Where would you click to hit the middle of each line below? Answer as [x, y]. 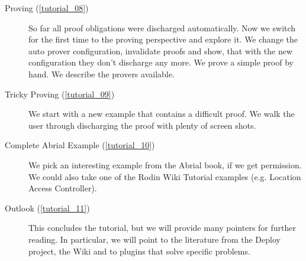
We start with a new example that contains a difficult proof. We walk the [162, 114]
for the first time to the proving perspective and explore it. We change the [163, 39]
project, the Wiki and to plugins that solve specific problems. [139, 251]
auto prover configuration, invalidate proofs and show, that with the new [161, 50]
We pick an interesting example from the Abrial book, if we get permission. [165, 164]
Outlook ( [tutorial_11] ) [47, 208]
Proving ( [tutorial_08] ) [47, 8]
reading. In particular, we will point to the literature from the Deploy [154, 239]
